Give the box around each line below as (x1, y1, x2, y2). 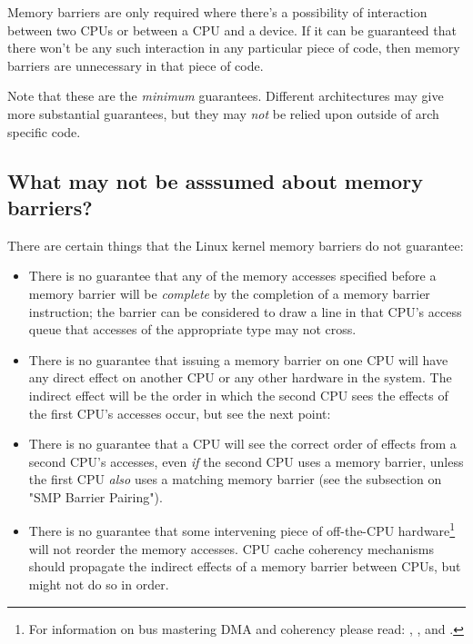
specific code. (7, 122, 81, 141)
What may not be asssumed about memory (7, 166, 423, 194)
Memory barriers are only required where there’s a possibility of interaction (7, 3, 428, 21)
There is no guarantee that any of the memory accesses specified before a (28, 266, 437, 285)
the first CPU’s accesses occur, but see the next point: (28, 403, 331, 422)
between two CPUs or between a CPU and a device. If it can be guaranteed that (7, 20, 457, 39)
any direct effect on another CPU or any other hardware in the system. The (28, 368, 452, 387)
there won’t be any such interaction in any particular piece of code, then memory (7, 38, 460, 57)
